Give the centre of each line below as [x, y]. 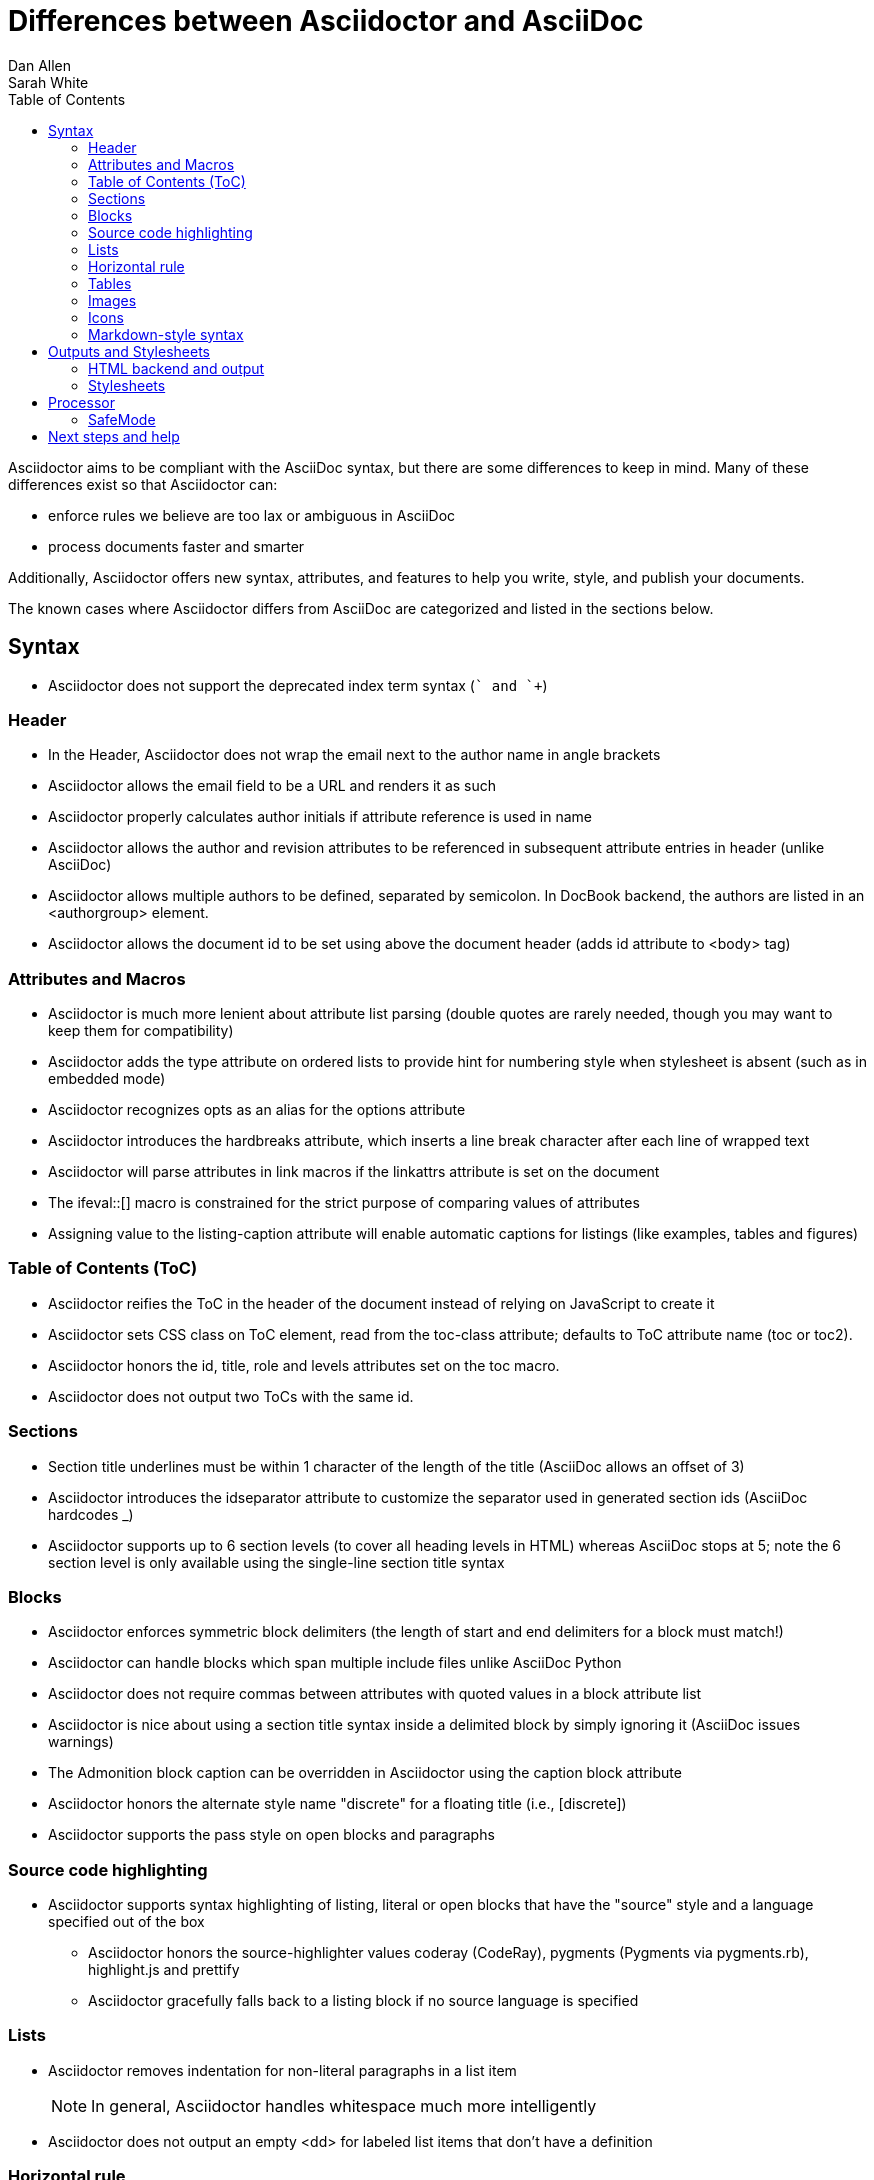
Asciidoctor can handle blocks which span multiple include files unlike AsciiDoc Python [335, 1663]
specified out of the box [126, 1922]
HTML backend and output [176, 368]
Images [112, 300]
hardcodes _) [91, 1514]
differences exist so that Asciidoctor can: [143, 484]
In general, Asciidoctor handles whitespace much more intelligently [344, 2105]
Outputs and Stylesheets [129, 351]
